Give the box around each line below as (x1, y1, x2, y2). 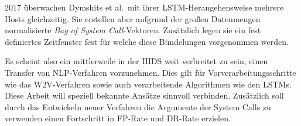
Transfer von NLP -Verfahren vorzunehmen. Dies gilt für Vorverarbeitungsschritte (5, 66, 296, 78)
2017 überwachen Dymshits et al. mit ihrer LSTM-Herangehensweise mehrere (5, 1, 284, 13)
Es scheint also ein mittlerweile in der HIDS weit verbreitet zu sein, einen (5, 55, 268, 67)
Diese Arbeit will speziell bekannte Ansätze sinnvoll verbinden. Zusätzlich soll (5, 89, 284, 101)
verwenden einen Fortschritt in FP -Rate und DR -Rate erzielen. (5, 112, 231, 124)
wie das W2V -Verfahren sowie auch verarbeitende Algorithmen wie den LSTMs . (5, 78, 292, 90)
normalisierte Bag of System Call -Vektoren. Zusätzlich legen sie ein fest (5, 24, 261, 36)
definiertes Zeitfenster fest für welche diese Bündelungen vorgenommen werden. (5, 35, 289, 47)
